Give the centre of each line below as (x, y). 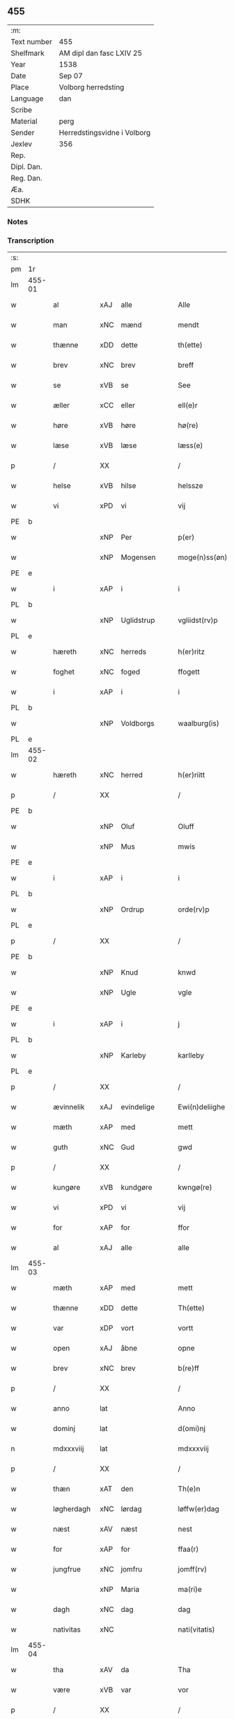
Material (24, 121)
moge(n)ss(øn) (203, 557)
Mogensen (138, 557)
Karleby (133, 1056)
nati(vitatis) (196, 1630)
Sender (23, 132)
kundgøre (136, 1188)
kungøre (67, 1188)
